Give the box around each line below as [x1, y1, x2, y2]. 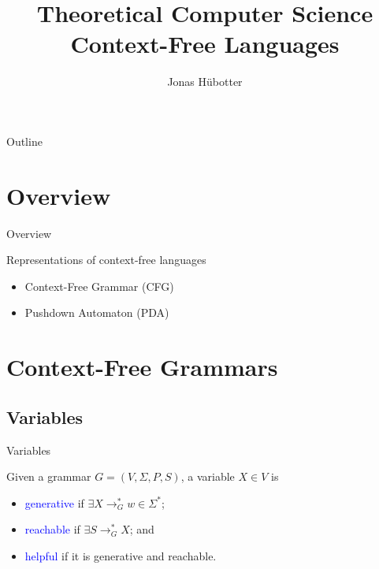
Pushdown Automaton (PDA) [24, 304, 169, 321]
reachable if [24, 521, 80, 537]
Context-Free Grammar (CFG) [24, 277, 174, 294]
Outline [6, 132, 43, 149]
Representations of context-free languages [6, 251, 206, 268]
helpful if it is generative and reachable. [24, 547, 217, 563]
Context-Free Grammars [6, 351, 278, 383]
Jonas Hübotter [167, 73, 243, 90]
